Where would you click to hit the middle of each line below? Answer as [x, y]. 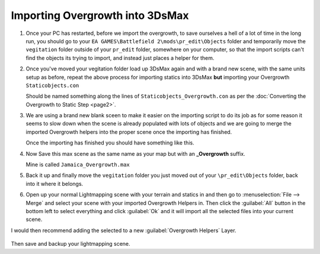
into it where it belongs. [55, 184]
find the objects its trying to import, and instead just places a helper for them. [120, 58]
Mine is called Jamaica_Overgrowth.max [78, 165]
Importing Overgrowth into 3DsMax [100, 15]
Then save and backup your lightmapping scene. [71, 244]
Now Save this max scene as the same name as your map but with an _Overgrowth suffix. [135, 153]
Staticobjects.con [52, 85]
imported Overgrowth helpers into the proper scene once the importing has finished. [129, 132]
